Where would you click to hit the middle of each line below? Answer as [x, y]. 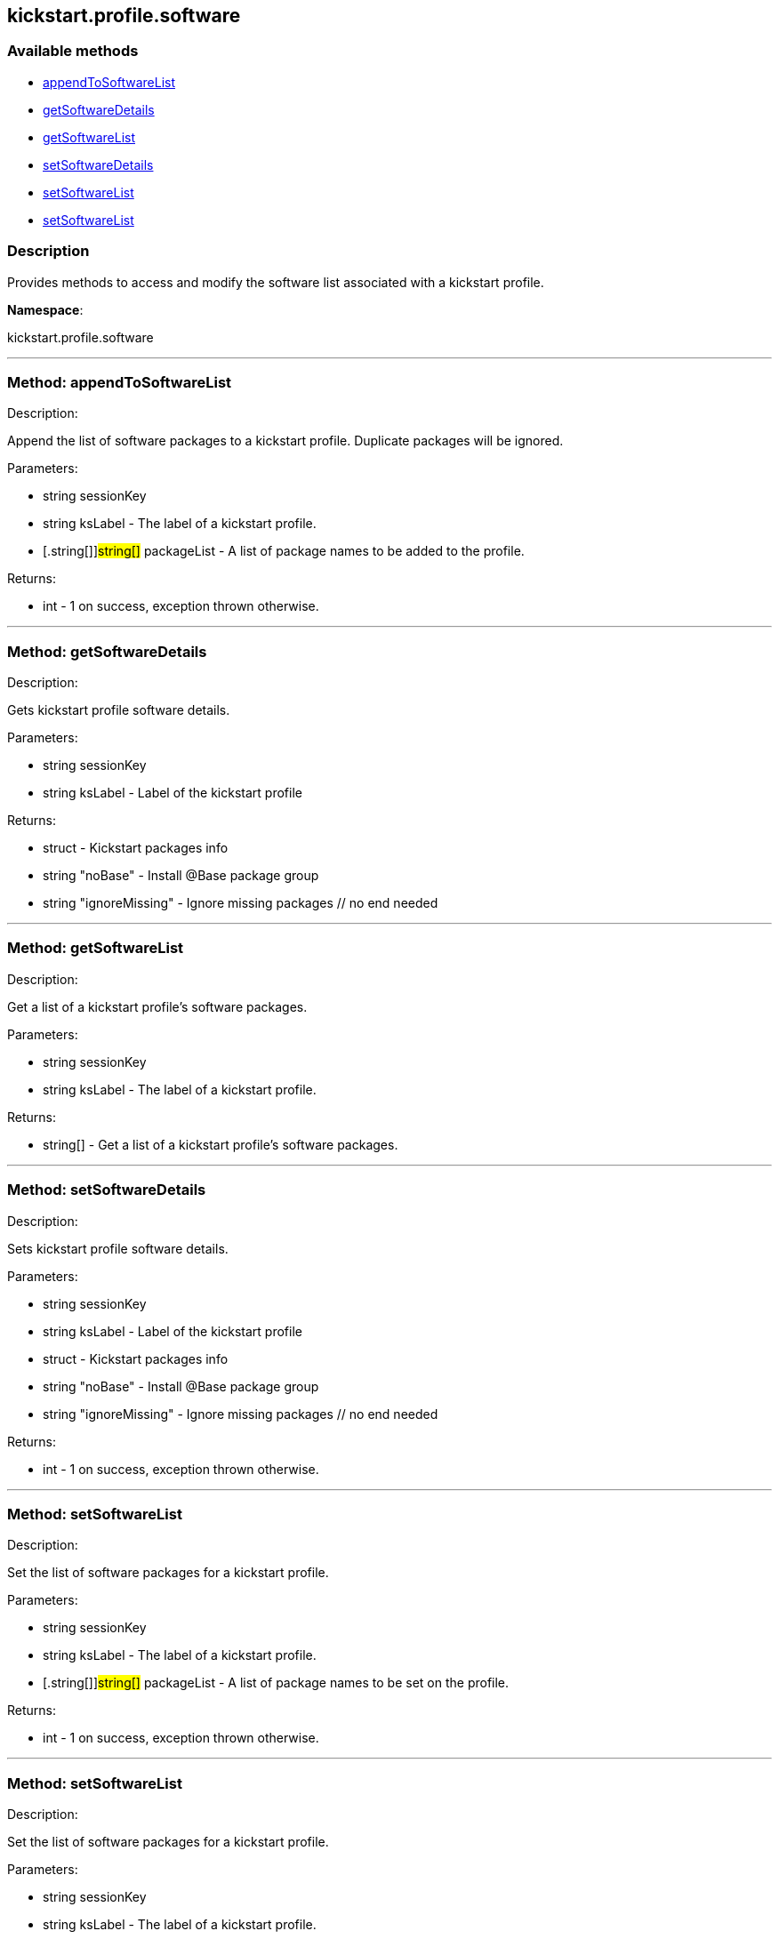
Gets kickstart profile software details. [119, 710]
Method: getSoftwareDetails [107, 651]
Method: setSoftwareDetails [107, 1190]
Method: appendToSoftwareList [120, 382]
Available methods [73, 51]
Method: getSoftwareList [96, 948]
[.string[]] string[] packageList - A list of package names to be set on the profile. [276, 1683]
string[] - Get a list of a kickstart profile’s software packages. [221, 1144]
